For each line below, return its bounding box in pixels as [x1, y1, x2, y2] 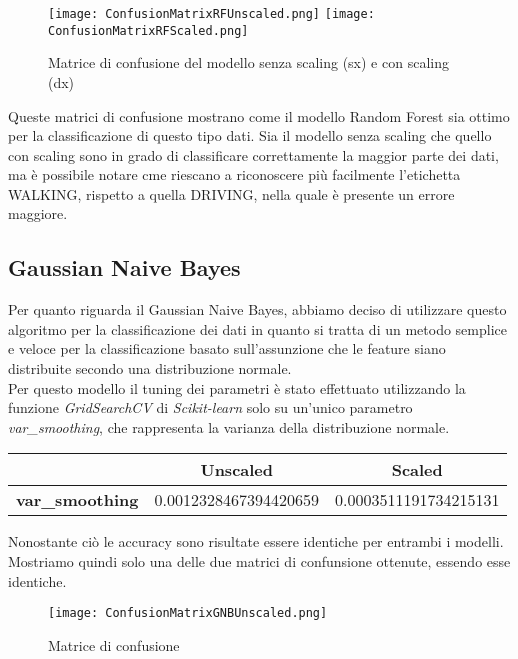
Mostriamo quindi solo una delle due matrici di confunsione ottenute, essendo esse [8, 551, 511, 572]
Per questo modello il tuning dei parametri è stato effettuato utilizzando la [8, 377, 466, 398]
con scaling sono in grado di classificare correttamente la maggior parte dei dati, [8, 144, 499, 165]
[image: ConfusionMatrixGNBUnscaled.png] [48, 606, 328, 621]
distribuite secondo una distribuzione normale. [8, 358, 292, 379]
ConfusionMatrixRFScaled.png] [48, 23, 249, 38]
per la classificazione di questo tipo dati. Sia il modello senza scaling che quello [8, 125, 492, 146]
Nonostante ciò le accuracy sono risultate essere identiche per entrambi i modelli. [8, 531, 504, 552]
